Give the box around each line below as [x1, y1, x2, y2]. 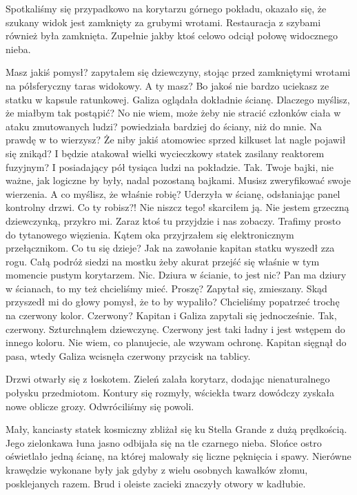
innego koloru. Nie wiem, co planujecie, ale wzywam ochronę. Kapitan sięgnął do [6, 335, 347, 350]
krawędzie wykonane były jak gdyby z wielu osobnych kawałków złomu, [6, 463, 308, 476]
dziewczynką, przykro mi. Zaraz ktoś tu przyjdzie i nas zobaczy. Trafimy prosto [6, 213, 341, 228]
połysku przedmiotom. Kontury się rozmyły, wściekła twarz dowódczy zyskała [6, 385, 334, 400]
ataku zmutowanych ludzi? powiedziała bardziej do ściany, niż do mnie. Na [6, 119, 322, 133]
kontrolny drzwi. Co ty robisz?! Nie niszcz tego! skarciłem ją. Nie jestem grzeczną [6, 200, 349, 214]
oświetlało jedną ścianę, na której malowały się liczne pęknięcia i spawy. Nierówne [6, 449, 351, 463]
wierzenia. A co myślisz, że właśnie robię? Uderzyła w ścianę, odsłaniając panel [6, 186, 340, 201]
